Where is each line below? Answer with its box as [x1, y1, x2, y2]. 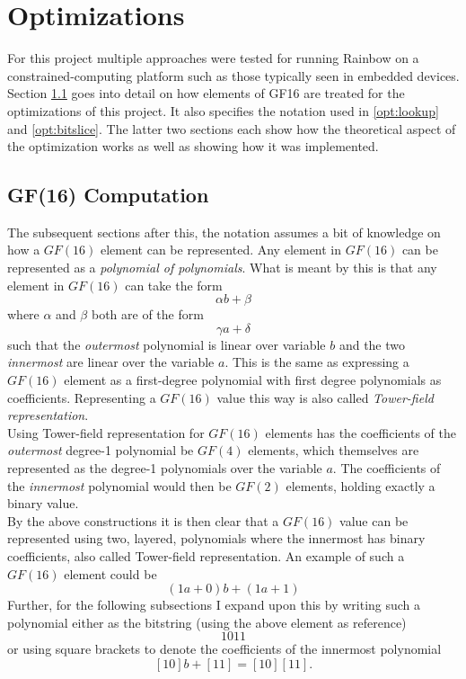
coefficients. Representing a [7, 388, 156, 407]
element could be [64, 564, 157, 583]
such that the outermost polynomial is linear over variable [7, 335, 326, 353]
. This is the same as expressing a [224, 353, 409, 371]
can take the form [125, 275, 223, 294]
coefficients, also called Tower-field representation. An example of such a [7, 546, 405, 565]
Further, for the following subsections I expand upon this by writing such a [7, 595, 421, 614]
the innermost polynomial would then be [7, 476, 232, 495]
